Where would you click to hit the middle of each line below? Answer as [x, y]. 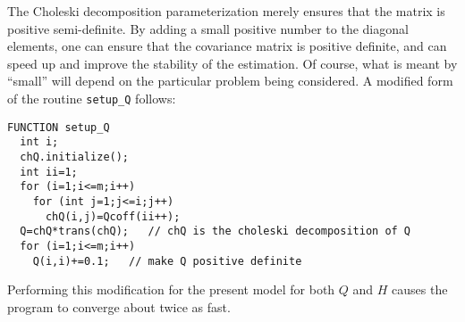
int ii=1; [49, 172]
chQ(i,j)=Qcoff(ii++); [113, 216]
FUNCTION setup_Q [59, 127]
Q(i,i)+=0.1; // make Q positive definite [167, 261]
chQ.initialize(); [75, 157]
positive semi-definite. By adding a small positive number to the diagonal [208, 28]
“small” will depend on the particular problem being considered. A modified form [230, 81]
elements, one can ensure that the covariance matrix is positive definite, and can [227, 46]
